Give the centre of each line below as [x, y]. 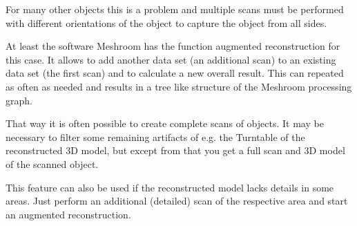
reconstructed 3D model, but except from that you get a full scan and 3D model [175, 150]
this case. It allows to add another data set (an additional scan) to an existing [171, 59]
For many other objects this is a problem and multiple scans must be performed [175, 9]
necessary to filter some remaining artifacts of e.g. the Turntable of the [155, 136]
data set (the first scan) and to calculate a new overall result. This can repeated [175, 73]
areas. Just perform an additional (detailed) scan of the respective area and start [177, 201]
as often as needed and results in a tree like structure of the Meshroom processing [179, 86]
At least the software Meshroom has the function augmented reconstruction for [173, 46]
